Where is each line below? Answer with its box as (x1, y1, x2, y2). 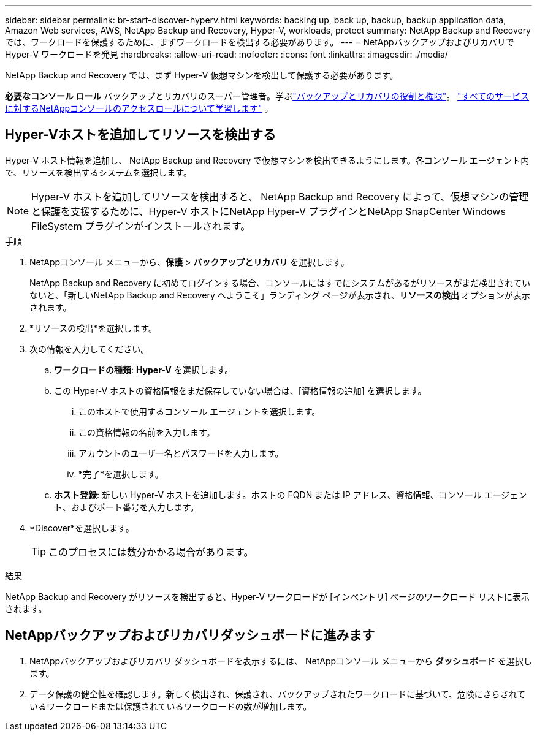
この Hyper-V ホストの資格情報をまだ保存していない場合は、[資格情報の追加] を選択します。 (54, 385, 427, 396)
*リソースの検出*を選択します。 (29, 322, 157, 333)
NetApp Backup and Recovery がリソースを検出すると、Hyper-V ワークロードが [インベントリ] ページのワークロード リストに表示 (5, 591, 530, 602)
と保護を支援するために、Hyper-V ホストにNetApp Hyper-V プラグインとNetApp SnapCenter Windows (31, 205, 506, 218)
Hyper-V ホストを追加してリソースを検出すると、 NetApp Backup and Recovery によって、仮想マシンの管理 (31, 190, 529, 203)
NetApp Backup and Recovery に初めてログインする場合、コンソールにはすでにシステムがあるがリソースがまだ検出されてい (29, 277, 530, 288)
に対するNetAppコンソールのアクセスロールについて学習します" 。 (5, 103, 273, 113)
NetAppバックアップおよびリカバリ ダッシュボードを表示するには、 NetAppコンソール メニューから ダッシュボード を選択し (29, 655, 532, 666)
